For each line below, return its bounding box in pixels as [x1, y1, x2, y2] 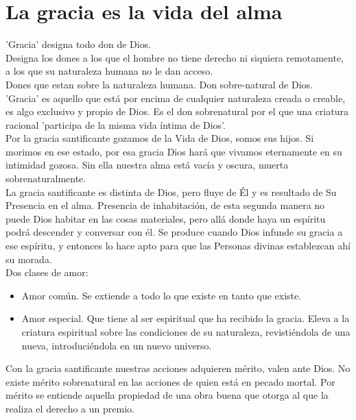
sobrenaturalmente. [5, 171, 86, 186]
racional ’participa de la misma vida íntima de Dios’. [5, 117, 226, 132]
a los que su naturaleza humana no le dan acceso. [5, 64, 213, 78]
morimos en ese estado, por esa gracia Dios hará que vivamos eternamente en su [5, 144, 342, 158]
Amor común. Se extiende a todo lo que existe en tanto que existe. [21, 288, 302, 302]
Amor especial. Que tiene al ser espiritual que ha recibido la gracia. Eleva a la [21, 311, 350, 325]
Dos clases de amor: [5, 265, 88, 280]
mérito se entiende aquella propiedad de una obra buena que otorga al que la [5, 388, 329, 402]
